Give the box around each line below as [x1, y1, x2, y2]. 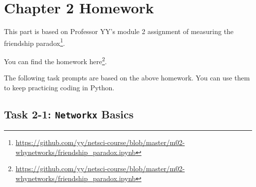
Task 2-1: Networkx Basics [4, 106, 134, 121]
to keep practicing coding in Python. [4, 82, 115, 92]
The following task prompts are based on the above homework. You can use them [4, 73, 250, 83]
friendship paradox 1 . [4, 36, 65, 48]
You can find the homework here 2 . [4, 54, 107, 66]
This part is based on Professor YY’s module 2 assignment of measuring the [4, 26, 234, 37]
